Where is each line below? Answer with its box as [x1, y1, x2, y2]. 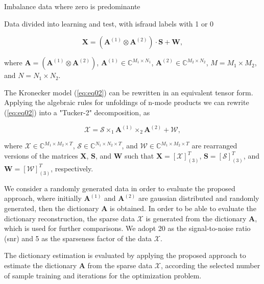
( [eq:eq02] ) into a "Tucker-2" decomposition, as [4, 107, 150, 117]
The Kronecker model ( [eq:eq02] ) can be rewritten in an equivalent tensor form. [4, 87, 253, 97]
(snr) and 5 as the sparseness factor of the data [4, 233, 152, 243]
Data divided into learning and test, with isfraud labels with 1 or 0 [4, 18, 214, 29]
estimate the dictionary [4, 260, 77, 270]
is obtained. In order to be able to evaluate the [110, 202, 256, 213]
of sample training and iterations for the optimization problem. [4, 270, 202, 280]
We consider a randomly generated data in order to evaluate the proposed [4, 183, 235, 193]
